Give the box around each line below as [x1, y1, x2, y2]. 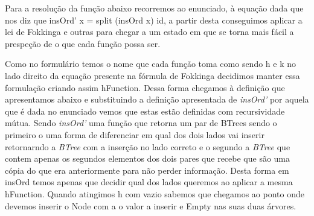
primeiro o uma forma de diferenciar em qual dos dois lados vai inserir [5, 128, 264, 141]
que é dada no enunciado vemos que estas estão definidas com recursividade [5, 104, 285, 117]
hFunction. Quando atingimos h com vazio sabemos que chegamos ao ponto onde [5, 187, 304, 200]
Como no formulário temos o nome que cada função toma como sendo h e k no [5, 57, 296, 70]
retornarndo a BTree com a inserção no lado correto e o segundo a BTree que [5, 140, 290, 153]
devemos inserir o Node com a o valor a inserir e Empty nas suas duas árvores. [5, 199, 296, 212]
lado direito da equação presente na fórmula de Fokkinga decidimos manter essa [5, 69, 300, 81]
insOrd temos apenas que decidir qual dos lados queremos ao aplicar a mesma [5, 176, 293, 188]
